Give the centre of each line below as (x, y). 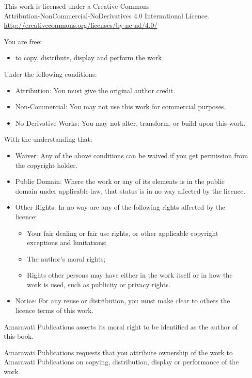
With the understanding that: (48, 139)
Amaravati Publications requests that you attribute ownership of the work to (118, 352)
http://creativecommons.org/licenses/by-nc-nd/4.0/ (81, 25)
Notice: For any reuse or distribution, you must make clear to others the (123, 301)
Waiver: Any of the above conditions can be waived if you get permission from (132, 155)
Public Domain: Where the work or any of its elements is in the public (120, 181)
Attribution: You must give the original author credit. (95, 90)
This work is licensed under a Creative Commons (77, 6)
